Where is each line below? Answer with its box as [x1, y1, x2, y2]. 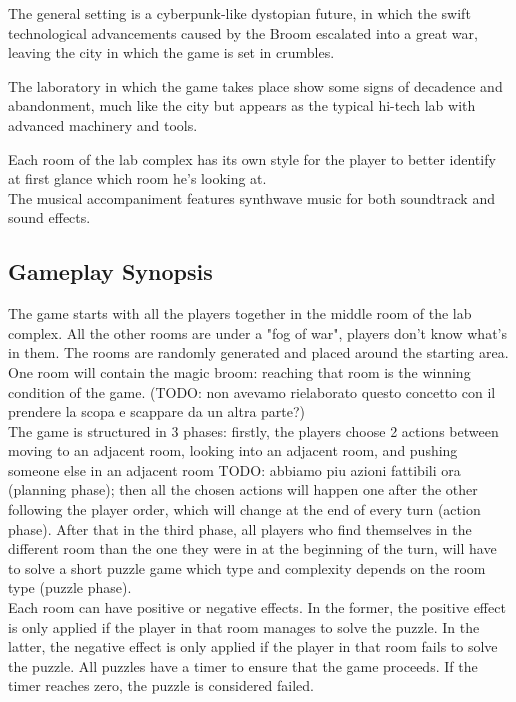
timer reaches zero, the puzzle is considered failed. [8, 675, 315, 696]
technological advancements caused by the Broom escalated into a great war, [8, 22, 478, 43]
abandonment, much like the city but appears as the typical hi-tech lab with [8, 95, 476, 116]
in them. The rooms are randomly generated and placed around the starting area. [8, 342, 509, 363]
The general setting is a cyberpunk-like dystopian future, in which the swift [8, 3, 471, 23]
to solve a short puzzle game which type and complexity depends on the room [8, 557, 486, 578]
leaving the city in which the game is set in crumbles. [8, 42, 335, 63]
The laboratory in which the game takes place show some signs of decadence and [8, 75, 503, 96]
